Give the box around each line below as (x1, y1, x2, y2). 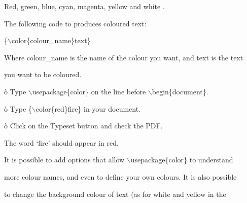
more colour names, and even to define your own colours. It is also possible (4, 171, 237, 182)
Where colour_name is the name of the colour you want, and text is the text (4, 52, 243, 62)
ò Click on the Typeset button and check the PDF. (4, 120, 163, 131)
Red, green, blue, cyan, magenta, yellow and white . (4, 1, 165, 11)
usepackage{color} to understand (130, 154, 233, 165)
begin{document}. (152, 86, 208, 96)
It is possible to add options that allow (4, 154, 125, 165)
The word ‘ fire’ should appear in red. (4, 137, 119, 148)
